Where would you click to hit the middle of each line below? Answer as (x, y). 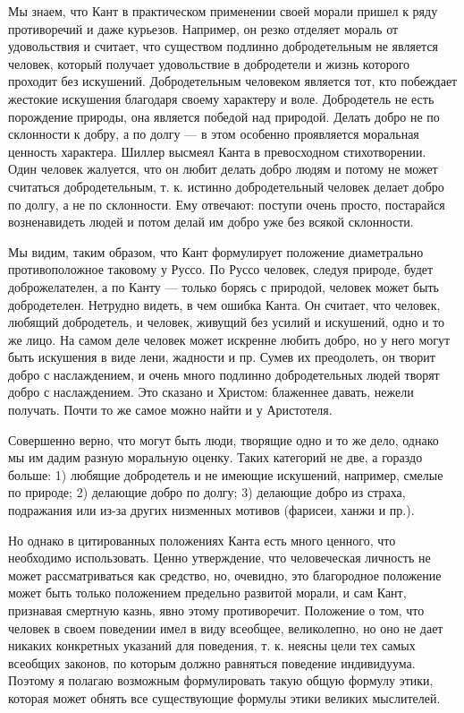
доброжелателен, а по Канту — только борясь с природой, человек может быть (224, 286)
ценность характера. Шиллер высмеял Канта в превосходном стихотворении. (217, 151)
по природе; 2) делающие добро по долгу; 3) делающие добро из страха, (207, 492)
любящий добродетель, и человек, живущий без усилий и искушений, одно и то (227, 322)
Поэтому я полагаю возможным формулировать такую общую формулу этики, (221, 680)
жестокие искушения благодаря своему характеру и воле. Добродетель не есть (221, 98)
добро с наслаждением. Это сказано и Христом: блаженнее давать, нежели (211, 392)
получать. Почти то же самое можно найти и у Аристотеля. (170, 410)
